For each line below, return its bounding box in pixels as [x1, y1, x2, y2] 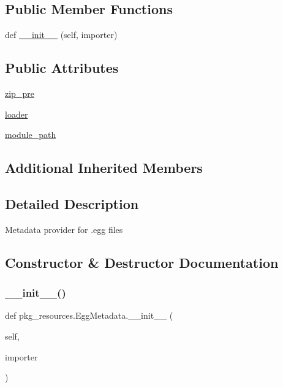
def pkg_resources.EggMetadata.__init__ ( [5, 309, 173, 322]
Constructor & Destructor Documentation [5, 253, 279, 272]
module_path [5, 128, 56, 141]
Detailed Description [5, 194, 139, 213]
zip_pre [5, 87, 34, 99]
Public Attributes [5, 58, 119, 77]
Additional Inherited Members [5, 158, 203, 177]
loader [5, 107, 28, 120]
